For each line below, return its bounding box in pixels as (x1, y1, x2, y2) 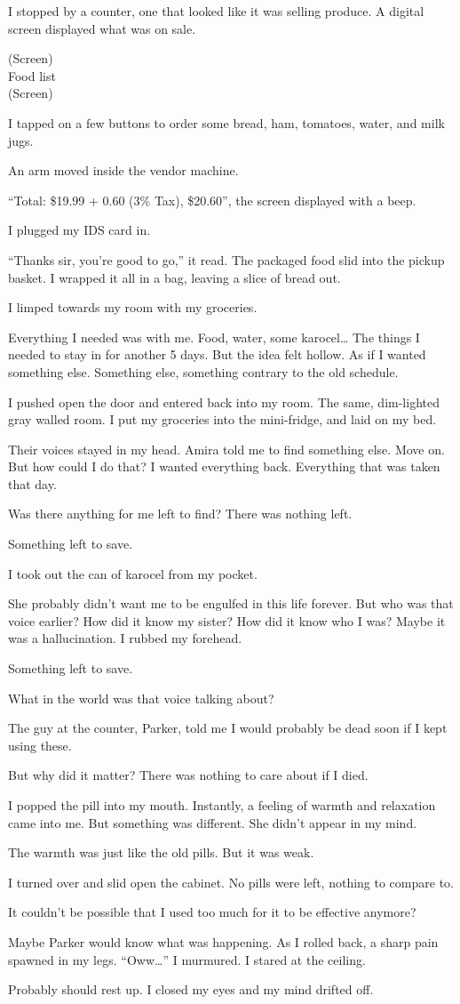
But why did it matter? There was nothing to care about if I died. (8, 766, 369, 784)
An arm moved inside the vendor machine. (8, 161, 239, 180)
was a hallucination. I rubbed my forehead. (8, 629, 242, 647)
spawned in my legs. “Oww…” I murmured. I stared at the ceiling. (8, 950, 366, 968)
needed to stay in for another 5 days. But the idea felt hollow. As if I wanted (8, 345, 426, 364)
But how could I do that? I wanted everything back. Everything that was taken (8, 457, 440, 476)
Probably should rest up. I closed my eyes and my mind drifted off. (8, 980, 374, 999)
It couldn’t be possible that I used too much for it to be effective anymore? (8, 903, 416, 921)
